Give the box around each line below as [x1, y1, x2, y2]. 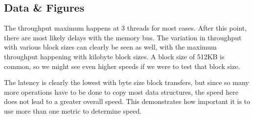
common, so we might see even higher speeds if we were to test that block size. [4, 61, 240, 71]
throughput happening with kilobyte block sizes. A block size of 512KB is [4, 51, 225, 61]
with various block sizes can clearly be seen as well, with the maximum [4, 42, 217, 52]
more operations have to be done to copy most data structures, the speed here [4, 86, 238, 97]
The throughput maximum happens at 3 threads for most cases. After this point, [4, 23, 247, 33]
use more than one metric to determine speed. [4, 105, 142, 116]
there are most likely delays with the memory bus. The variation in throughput [4, 32, 242, 42]
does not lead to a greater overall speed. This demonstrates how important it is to [4, 96, 251, 106]
